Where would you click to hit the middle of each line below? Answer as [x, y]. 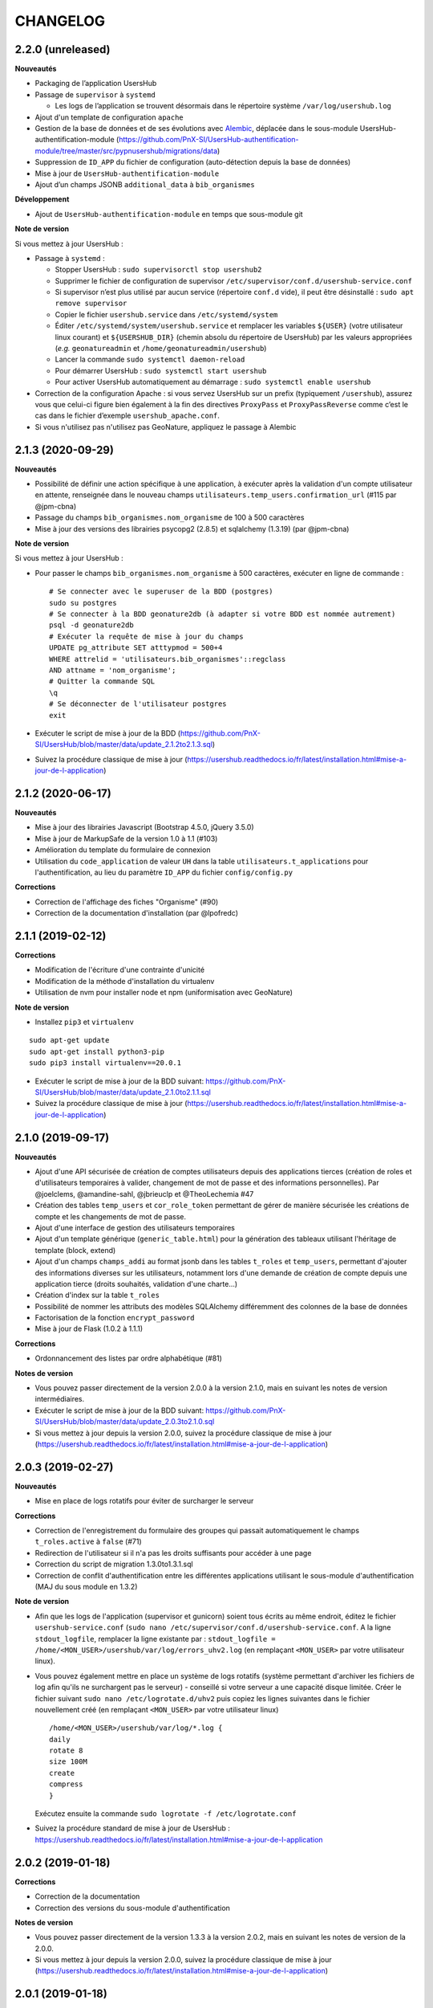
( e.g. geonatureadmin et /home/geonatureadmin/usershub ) [161, 349]
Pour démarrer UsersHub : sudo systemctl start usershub [161, 370]
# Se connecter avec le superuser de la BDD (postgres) [161, 592]
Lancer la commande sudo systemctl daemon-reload [150, 359]
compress [66, 1784]
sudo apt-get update [69, 1041]
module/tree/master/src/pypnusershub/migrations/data [126, 151]
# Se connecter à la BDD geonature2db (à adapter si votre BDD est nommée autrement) [223, 614]
